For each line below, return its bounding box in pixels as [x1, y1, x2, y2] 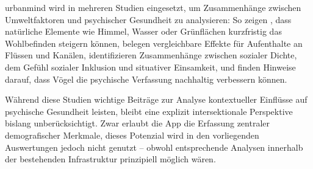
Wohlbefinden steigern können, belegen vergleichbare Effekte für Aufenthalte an [5, 36, 303, 49]
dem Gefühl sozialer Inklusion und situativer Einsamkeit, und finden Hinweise [5, 60, 296, 73]
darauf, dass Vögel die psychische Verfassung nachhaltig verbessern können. [5, 72, 287, 85]
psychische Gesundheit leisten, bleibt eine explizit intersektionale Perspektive [5, 105, 293, 117]
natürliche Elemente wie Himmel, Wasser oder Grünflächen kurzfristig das [5, 25, 282, 38]
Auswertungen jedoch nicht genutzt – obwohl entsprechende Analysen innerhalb [5, 140, 303, 153]
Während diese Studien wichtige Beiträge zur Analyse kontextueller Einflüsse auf [5, 93, 308, 106]
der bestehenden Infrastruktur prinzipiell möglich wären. [5, 153, 216, 165]
